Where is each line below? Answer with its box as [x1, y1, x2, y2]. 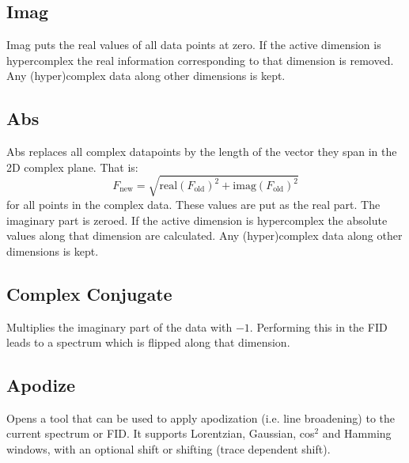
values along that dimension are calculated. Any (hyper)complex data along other [6, 227, 403, 244]
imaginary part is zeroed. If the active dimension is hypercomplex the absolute [6, 211, 388, 228]
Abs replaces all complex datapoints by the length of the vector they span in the [6, 143, 397, 160]
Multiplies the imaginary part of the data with [6, 318, 233, 335]
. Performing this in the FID [249, 318, 388, 335]
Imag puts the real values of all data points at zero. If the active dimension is [6, 36, 381, 53]
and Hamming [322, 425, 392, 442]
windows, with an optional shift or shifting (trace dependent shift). [6, 441, 331, 457]
